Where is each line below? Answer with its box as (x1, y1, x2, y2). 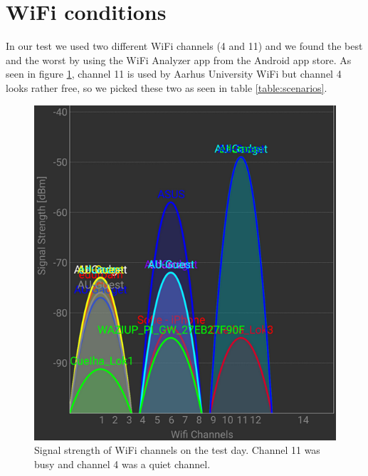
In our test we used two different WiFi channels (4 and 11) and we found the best (6, 38, 363, 53)
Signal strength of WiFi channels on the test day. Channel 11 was (34, 443, 320, 457)
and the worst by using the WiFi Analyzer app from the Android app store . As (6, 52, 352, 67)
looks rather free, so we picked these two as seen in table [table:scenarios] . (6, 80, 327, 95)
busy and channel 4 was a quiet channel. (34, 456, 211, 471)
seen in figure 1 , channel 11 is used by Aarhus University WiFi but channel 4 (6, 66, 342, 81)
